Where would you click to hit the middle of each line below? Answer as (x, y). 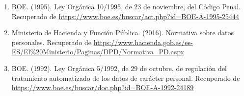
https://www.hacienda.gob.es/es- (143, 42)
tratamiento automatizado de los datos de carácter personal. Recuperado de (126, 78)
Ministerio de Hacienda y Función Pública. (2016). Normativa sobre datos (123, 33)
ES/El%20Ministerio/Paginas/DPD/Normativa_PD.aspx (98, 52)
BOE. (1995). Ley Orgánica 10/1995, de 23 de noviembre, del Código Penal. (126, 6)
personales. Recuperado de (52, 42)
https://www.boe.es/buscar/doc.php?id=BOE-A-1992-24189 (103, 87)
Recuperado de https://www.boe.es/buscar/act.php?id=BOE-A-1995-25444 (125, 16)
